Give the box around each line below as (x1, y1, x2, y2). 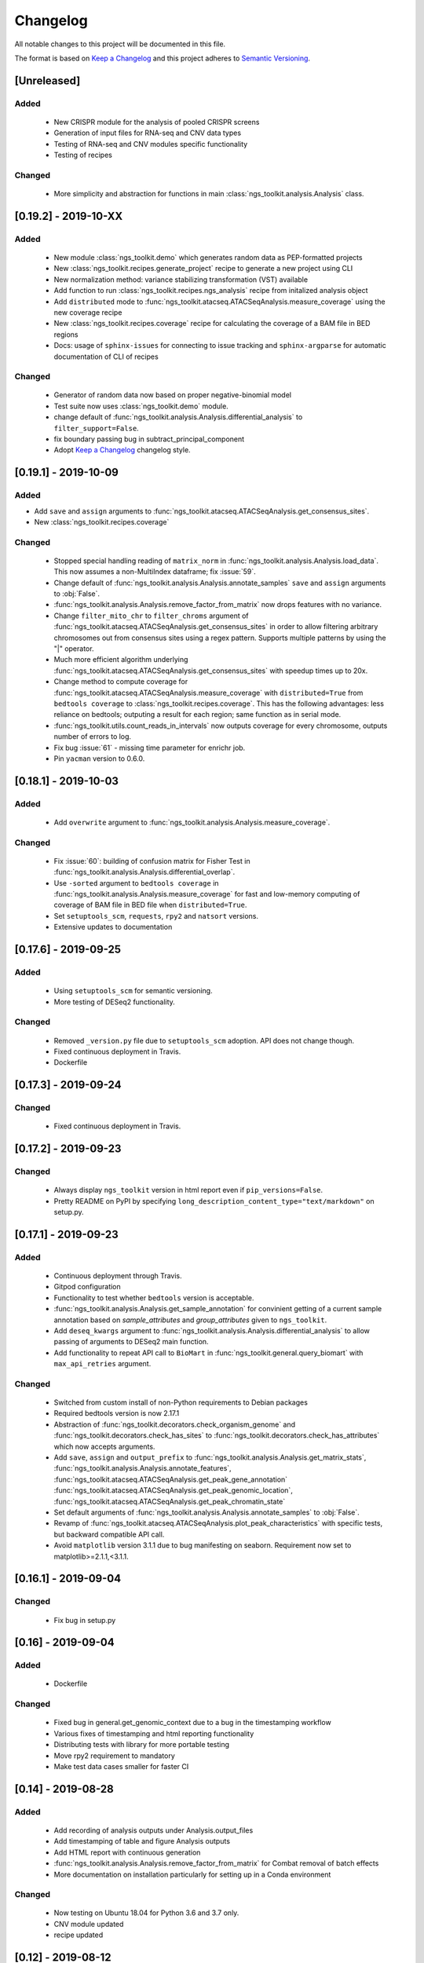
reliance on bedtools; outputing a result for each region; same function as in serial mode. (53, 710, 342, 719)
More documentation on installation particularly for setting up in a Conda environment (53, 1870, 331, 1879)
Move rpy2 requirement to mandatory (53, 1751, 176, 1760)
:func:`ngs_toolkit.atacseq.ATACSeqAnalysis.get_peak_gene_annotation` (53, 1475, 288, 1484)
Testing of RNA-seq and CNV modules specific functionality (53, 139, 248, 148)
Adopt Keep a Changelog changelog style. (53, 445, 192, 455)
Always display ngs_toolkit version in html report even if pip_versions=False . (53, 1186, 323, 1195)
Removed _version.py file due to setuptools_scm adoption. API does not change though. (53, 1036, 355, 1045)
